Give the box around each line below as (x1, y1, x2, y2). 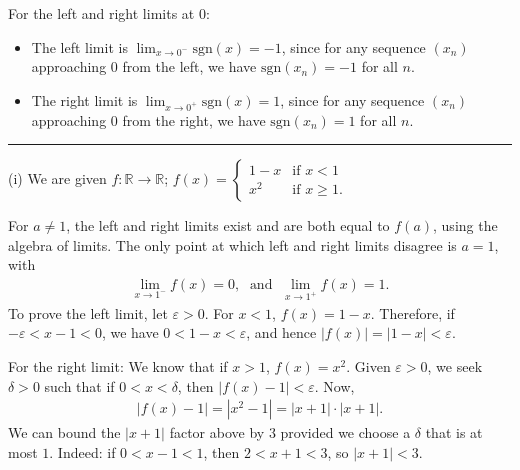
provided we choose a (280, 422, 411, 443)
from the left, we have (122, 56, 257, 77)
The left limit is (31, 36, 128, 57)
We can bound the (8, 422, 121, 443)
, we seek (427, 355, 483, 376)
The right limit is (31, 89, 138, 110)
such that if (44, 375, 115, 396)
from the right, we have (122, 109, 266, 130)
